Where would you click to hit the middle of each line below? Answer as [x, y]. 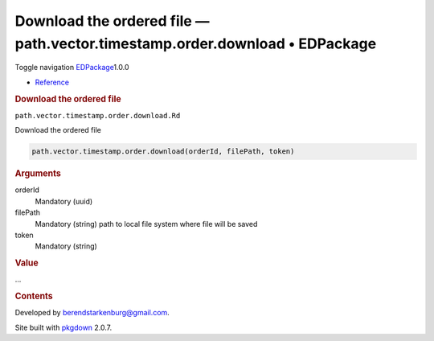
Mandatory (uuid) [64, 201]
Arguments [38, 174]
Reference [52, 82]
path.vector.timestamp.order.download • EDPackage [196, 43]
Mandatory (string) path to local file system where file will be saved [146, 224]
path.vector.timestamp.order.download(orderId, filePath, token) [163, 152]
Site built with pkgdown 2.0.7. [63, 327]
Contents [34, 296]
